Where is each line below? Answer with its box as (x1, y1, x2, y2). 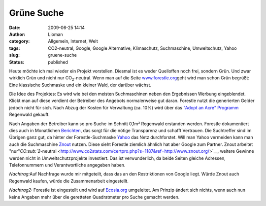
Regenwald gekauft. (9, 111, 50, 118)
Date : (9, 25, 21, 31)
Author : (9, 31, 26, 37)
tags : (9, 45, 20, 51)
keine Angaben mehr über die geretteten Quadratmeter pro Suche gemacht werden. (9, 194, 180, 200)
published (48, 59, 68, 65)
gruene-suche (48, 52, 77, 58)
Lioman (48, 31, 64, 37)
